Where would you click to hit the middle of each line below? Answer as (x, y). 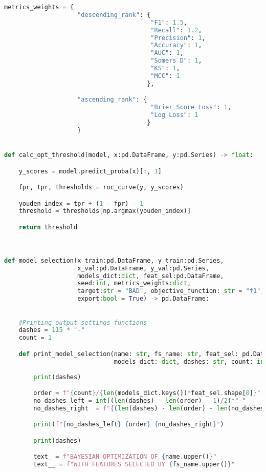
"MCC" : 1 (165, 76)
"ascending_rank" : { (112, 100)
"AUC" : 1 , (167, 53)
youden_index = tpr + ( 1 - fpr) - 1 (81, 203)
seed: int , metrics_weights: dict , (134, 283)
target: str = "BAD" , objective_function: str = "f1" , (171, 291)
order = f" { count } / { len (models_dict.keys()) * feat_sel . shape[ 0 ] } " (147, 393)
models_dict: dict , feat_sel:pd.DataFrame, (151, 276)
